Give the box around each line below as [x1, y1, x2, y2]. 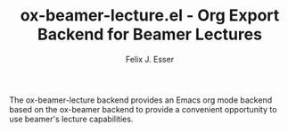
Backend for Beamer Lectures [37, 24, 263, 45]
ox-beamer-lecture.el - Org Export [20, 5, 280, 26]
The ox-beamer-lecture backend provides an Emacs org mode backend [9, 95, 273, 105]
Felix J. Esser [125, 54, 175, 64]
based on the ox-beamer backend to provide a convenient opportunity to [9, 104, 277, 114]
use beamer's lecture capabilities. [9, 113, 134, 124]
